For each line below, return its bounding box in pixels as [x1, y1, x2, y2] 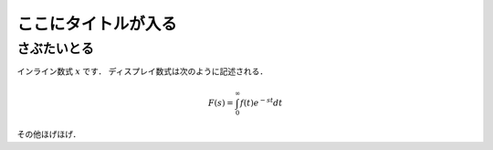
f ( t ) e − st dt [240, 96, 283, 108]
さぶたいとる [16, 40, 95, 57]
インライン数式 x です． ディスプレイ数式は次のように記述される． [16, 66, 268, 77]
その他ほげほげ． [16, 129, 81, 140]
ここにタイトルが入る [16, 14, 178, 34]
